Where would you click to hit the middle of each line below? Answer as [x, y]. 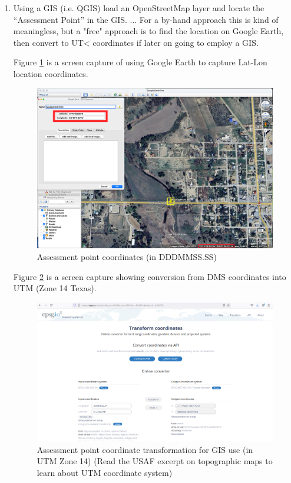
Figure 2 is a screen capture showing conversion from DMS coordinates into [150, 276]
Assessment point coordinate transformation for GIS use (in [145, 449]
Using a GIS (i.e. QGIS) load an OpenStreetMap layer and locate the [139, 8]
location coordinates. [51, 73]
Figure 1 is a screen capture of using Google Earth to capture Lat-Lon [140, 62]
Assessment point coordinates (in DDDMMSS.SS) [127, 256]
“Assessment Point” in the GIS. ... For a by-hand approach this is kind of [146, 19]
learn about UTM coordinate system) [105, 472]
